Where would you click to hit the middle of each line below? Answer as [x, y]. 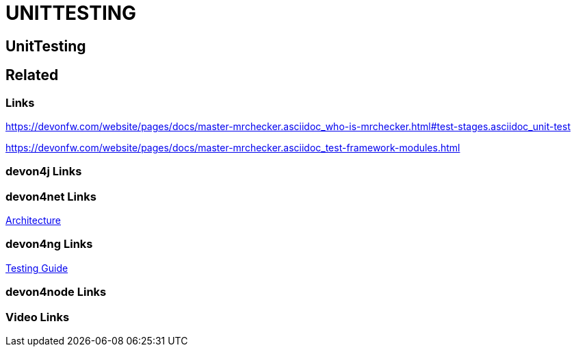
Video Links [38, 317]
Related [32, 75]
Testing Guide [37, 268]
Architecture [34, 221]
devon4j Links [44, 172]
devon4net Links [51, 196]
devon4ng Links [49, 244]
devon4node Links [56, 292]
